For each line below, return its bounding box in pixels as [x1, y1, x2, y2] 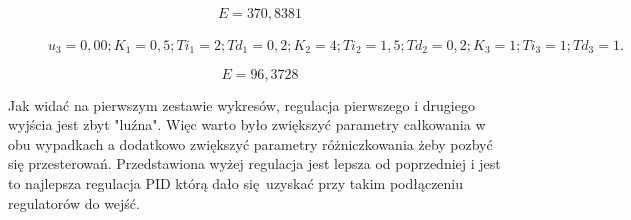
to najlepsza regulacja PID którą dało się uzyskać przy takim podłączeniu [8, 172, 464, 193]
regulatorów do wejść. [8, 192, 140, 213]
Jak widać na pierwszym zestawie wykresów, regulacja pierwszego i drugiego [8, 94, 475, 115]
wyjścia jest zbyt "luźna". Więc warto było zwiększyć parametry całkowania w [8, 114, 486, 135]
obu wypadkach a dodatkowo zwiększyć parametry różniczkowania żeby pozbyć [8, 133, 493, 154]
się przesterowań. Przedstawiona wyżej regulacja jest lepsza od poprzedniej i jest [8, 153, 501, 174]
